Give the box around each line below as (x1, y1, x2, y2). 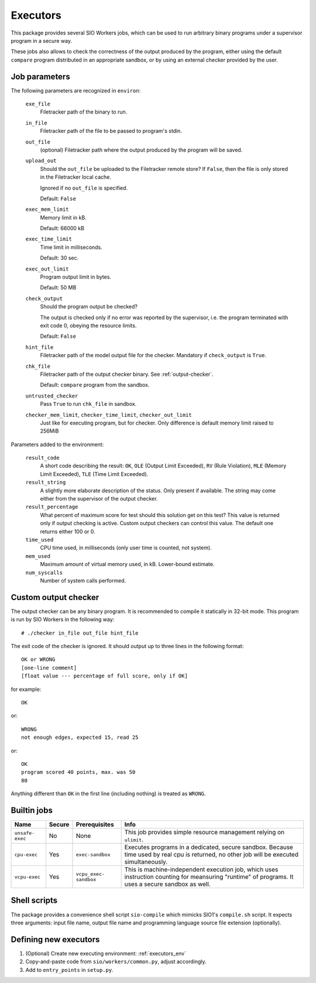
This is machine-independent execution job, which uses (124, 865, 279, 874)
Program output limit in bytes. (40, 273, 111, 280)
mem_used (25, 553, 51, 559)
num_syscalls (25, 569, 63, 576)
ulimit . (124, 835, 143, 843)
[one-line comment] (21, 665, 77, 671)
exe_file (25, 101, 51, 108)
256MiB (40, 427, 59, 434)
